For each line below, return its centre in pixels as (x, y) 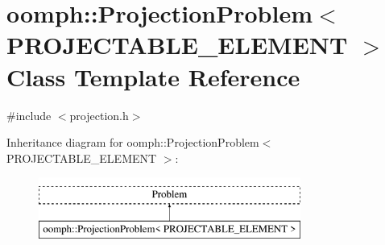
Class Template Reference (153, 76)
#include (29, 115)
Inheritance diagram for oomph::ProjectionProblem (133, 142)
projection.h (99, 115)
